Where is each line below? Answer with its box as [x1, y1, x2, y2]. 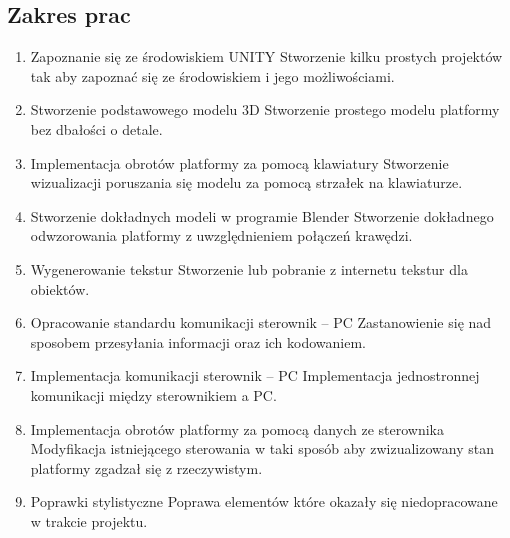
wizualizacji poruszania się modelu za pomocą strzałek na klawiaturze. [30, 172, 463, 193]
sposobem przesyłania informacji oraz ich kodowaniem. [30, 331, 367, 352]
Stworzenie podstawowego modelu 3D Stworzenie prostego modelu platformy [30, 99, 500, 120]
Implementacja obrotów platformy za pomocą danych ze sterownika [30, 418, 444, 439]
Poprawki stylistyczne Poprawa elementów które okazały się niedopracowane [30, 491, 498, 512]
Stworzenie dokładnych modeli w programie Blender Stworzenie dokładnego [30, 205, 494, 226]
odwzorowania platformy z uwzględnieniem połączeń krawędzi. [30, 225, 413, 246]
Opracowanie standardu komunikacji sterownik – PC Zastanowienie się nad [30, 312, 492, 333]
